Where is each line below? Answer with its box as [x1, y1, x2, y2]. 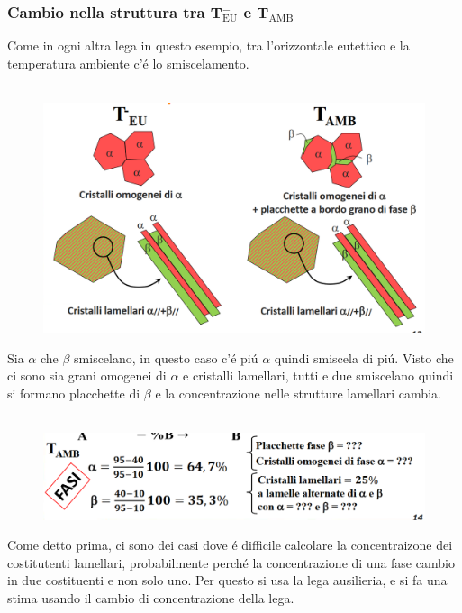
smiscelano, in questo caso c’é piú [74, 348, 258, 367]
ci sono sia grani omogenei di [7, 366, 167, 385]
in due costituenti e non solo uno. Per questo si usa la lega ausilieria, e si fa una [7, 571, 448, 590]
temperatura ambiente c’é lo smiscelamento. [7, 53, 249, 72]
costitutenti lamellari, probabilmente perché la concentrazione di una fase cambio [7, 553, 455, 572]
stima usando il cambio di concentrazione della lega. [7, 588, 294, 607]
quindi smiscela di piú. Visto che [274, 348, 454, 367]
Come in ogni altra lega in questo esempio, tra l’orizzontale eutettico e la [7, 36, 410, 55]
